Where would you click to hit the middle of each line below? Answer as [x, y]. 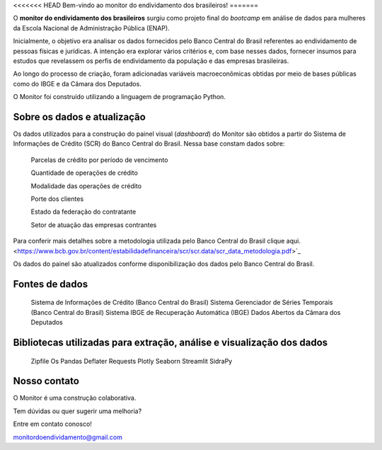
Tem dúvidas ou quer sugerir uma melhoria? [77, 411]
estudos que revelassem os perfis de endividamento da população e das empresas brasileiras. [151, 61]
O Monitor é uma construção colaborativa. [75, 398]
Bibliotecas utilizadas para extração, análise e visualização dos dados [170, 342]
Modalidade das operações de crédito [86, 186]
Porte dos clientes [57, 199]
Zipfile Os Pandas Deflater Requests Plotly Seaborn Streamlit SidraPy [132, 361]
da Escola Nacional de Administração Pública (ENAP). [91, 28]
